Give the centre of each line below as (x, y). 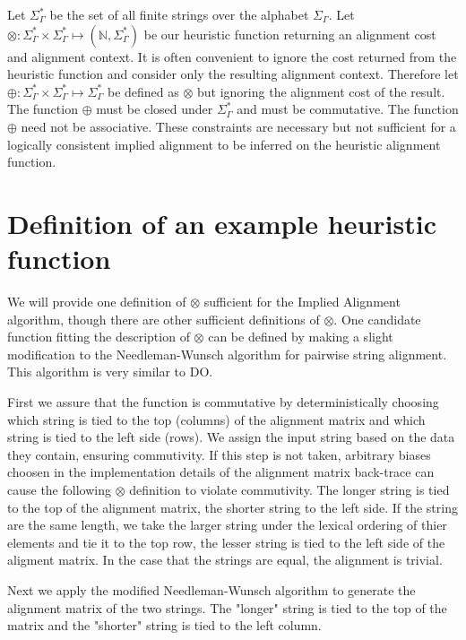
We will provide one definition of (97, 302)
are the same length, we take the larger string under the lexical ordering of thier (227, 525)
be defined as (143, 91)
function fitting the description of (99, 337)
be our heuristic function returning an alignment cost (290, 34)
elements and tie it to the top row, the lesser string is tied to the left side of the (226, 542)
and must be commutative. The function (348, 109)
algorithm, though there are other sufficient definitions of (164, 319)
